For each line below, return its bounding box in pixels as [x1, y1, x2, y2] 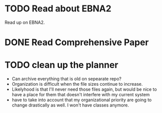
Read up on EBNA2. [4, 19, 45, 25]
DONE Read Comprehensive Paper [4, 37, 149, 48]
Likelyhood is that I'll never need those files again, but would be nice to [11, 86, 157, 92]
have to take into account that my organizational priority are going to [11, 97, 152, 103]
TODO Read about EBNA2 [4, 3, 112, 14]
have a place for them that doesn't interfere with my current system [11, 92, 150, 98]
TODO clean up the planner [4, 59, 118, 71]
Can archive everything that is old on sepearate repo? [11, 76, 122, 82]
